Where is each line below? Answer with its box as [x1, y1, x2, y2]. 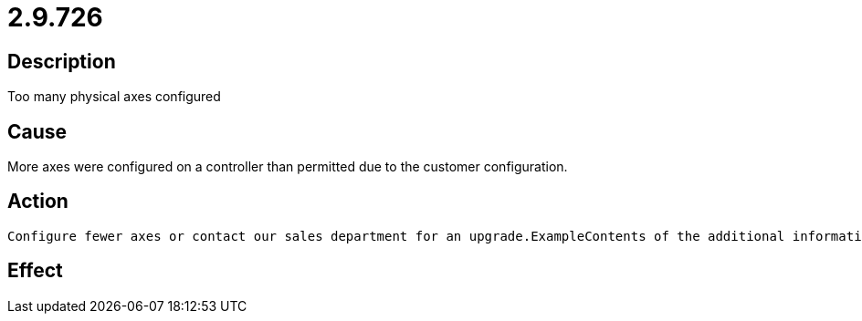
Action [7, 190, 68, 213]
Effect [7, 259, 63, 283]
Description [7, 49, 116, 73]
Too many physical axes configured [7, 88, 221, 105]
